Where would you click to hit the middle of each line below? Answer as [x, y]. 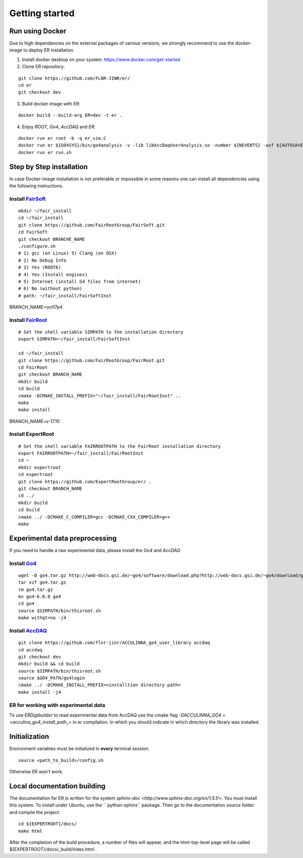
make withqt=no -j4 [42, 618]
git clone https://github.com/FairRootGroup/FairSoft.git [92, 225]
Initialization [29, 737]
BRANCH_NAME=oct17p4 [36, 307]
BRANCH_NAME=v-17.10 [35, 421]
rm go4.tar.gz [36, 589]
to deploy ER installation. [49, 50]
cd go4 [27, 604]
